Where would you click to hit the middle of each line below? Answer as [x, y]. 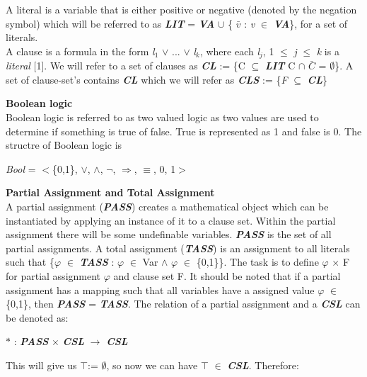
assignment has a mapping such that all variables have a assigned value [160, 289]
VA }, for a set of [310, 23]
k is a [328, 51]
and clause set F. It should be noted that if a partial [227, 275]
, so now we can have [152, 365]
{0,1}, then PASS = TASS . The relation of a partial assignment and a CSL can [183, 304]
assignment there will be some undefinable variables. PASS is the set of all [169, 234]
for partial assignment [53, 275]
